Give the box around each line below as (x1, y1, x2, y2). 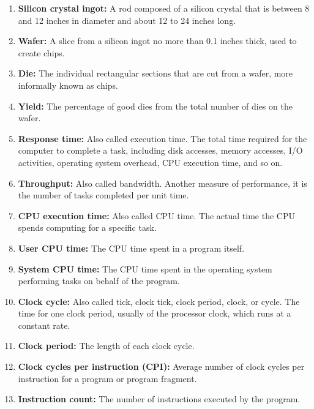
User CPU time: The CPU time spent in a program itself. (18, 241, 245, 254)
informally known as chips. (18, 78, 118, 91)
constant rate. (18, 318, 70, 331)
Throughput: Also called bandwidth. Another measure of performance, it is (18, 176, 307, 189)
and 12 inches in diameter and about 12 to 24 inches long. (18, 13, 236, 26)
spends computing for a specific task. (18, 221, 157, 234)
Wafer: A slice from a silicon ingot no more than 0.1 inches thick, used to (18, 34, 297, 47)
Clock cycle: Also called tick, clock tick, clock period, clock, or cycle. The (18, 295, 300, 307)
